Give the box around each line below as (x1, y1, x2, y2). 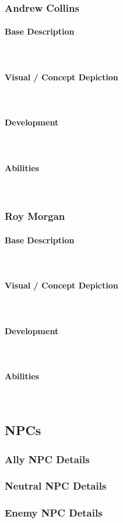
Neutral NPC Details (5, 478, 107, 493)
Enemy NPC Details (5, 505, 103, 520)
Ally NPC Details (5, 451, 90, 466)
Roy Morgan (5, 209, 65, 223)
